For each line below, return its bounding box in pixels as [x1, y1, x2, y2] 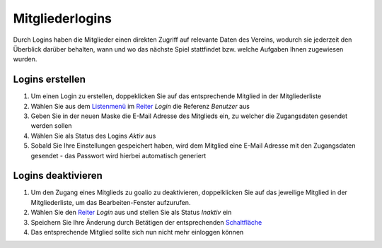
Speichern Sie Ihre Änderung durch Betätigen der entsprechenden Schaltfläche [30, 218, 262, 226]
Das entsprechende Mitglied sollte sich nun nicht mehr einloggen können [30, 228, 244, 237]
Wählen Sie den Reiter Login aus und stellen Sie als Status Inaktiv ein [30, 208, 232, 217]
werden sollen [30, 122, 72, 130]
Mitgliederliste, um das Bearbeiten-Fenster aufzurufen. [30, 198, 191, 206]
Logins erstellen [13, 73, 86, 85]
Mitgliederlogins [13, 11, 112, 26]
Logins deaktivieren [13, 170, 103, 182]
